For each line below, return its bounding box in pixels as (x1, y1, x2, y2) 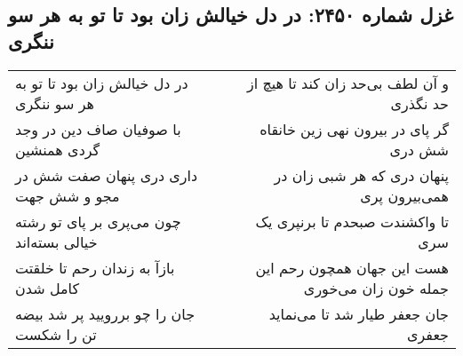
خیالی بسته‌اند (15, 231, 98, 252)
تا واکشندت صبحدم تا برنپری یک (255, 210, 449, 232)
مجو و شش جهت (15, 185, 120, 206)
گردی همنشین (15, 138, 100, 160)
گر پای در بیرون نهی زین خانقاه (259, 118, 449, 139)
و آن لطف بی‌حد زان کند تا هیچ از (246, 72, 449, 93)
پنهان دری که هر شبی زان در (274, 164, 449, 186)
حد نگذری (390, 92, 449, 114)
